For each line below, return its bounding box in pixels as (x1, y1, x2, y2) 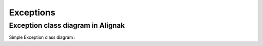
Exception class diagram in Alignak (9, 21, 125, 30)
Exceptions (9, 7, 56, 18)
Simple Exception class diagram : (9, 34, 75, 40)
